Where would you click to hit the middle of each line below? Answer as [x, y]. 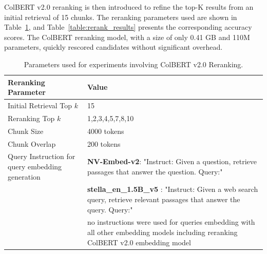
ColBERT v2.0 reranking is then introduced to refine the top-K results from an [129, 7]
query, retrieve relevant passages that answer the [164, 199]
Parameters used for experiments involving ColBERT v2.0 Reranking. [133, 64]
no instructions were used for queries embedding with [171, 222]
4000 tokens [106, 131]
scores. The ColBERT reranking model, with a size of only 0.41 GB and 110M [127, 37]
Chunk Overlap [32, 143]
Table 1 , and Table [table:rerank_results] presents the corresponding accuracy [128, 27]
